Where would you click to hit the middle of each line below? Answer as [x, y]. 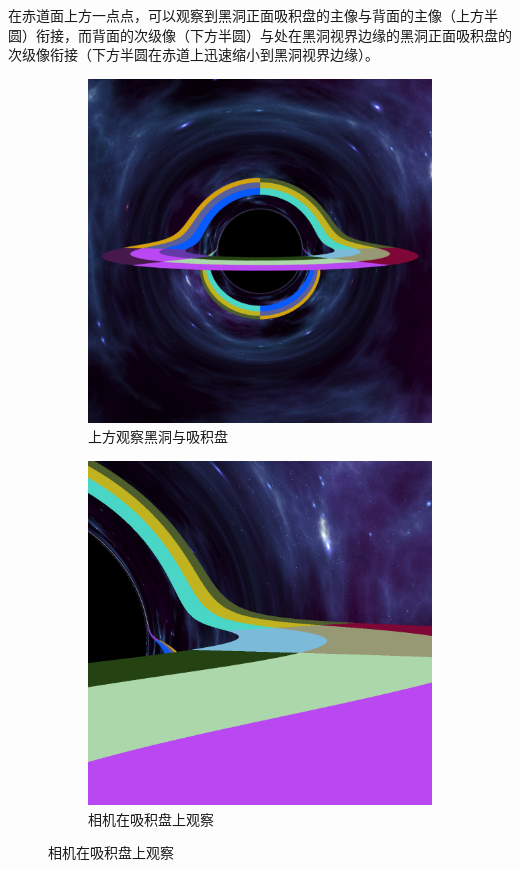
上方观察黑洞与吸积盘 [158, 436]
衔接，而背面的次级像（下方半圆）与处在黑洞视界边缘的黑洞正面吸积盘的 [273, 34]
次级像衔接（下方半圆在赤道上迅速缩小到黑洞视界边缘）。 [193, 54]
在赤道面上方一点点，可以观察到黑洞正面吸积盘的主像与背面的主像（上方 [246, 15]
